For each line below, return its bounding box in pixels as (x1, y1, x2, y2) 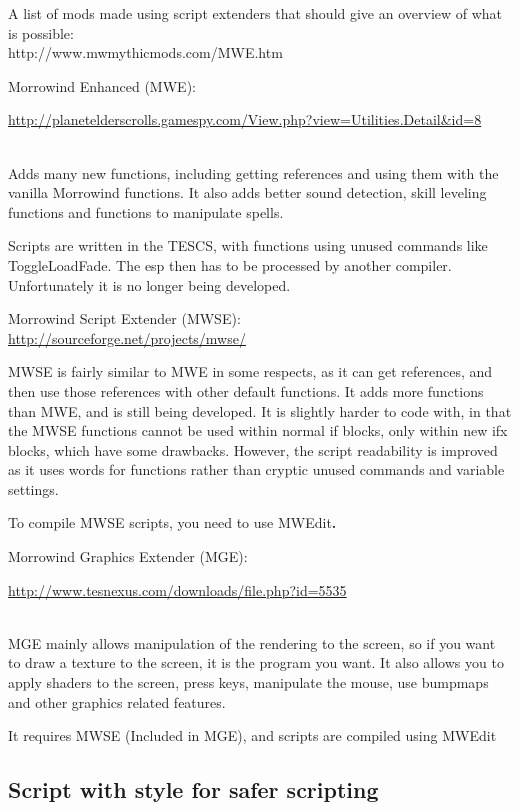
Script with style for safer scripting (8, 774, 379, 805)
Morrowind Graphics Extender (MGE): (8, 546, 248, 567)
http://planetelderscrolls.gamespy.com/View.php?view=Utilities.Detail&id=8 (8, 109, 482, 130)
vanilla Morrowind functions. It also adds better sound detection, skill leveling (8, 182, 487, 203)
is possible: (8, 22, 74, 43)
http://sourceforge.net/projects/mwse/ (8, 327, 246, 348)
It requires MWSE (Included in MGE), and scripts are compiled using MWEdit (8, 725, 497, 746)
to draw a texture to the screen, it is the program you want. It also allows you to (8, 652, 504, 673)
